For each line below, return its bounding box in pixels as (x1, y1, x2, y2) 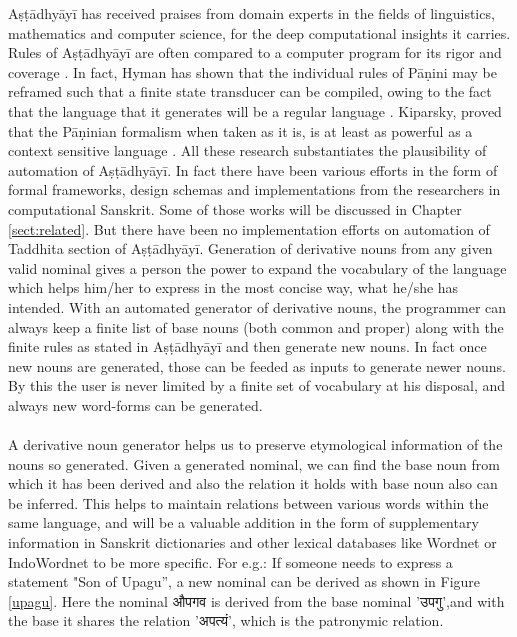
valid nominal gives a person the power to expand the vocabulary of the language (8, 257, 507, 278)
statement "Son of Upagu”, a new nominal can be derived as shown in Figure (8, 571, 481, 592)
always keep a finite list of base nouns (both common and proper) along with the (8, 316, 504, 337)
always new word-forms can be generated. (8, 394, 263, 415)
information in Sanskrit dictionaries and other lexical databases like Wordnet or (8, 532, 497, 553)
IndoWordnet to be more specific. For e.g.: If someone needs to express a (8, 551, 453, 572)
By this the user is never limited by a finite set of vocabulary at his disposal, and (8, 375, 506, 396)
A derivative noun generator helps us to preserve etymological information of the (8, 434, 503, 455)
